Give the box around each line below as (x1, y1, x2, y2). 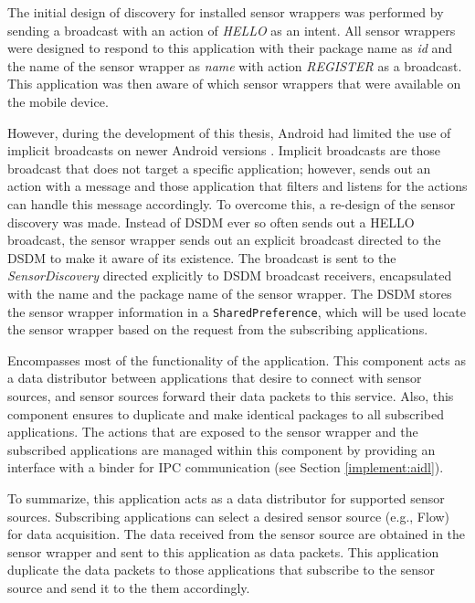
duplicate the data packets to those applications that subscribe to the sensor (7, 560, 436, 579)
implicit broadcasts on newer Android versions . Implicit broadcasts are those (7, 141, 441, 160)
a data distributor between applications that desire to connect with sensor (7, 368, 422, 387)
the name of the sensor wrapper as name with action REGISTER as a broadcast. (7, 56, 462, 75)
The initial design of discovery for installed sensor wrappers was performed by (7, 3, 444, 21)
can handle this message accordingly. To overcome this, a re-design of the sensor (7, 194, 456, 213)
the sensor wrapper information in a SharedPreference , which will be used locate (7, 301, 466, 321)
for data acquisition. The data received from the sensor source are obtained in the (7, 524, 466, 544)
